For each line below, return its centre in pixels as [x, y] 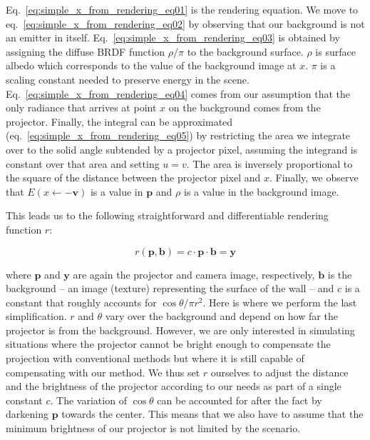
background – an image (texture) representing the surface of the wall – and [170, 288]
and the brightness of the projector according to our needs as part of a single [174, 386]
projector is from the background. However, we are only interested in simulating [180, 330]
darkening [27, 414]
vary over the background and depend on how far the [221, 316]
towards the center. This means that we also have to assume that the [212, 414]
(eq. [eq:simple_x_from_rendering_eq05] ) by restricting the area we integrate [178, 135]
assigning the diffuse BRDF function [86, 51]
